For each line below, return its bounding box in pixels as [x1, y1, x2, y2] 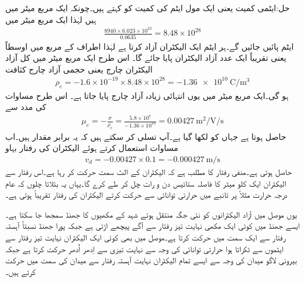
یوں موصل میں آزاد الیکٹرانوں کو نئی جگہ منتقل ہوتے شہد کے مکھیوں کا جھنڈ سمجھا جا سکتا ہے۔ [5, 208, 297, 220]
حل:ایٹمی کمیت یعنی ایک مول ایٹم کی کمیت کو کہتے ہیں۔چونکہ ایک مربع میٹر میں [5, 2, 290, 13]
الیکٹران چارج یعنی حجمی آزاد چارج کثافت [5, 63, 153, 75]
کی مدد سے [5, 101, 47, 113]
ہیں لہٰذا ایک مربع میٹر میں [5, 13, 96, 25]
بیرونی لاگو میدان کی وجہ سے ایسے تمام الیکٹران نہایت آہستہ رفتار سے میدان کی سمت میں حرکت [5, 254, 297, 266]
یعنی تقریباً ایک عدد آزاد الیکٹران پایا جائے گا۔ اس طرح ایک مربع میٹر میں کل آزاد [5, 51, 286, 64]
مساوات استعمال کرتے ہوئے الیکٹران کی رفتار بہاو [5, 142, 178, 154]
